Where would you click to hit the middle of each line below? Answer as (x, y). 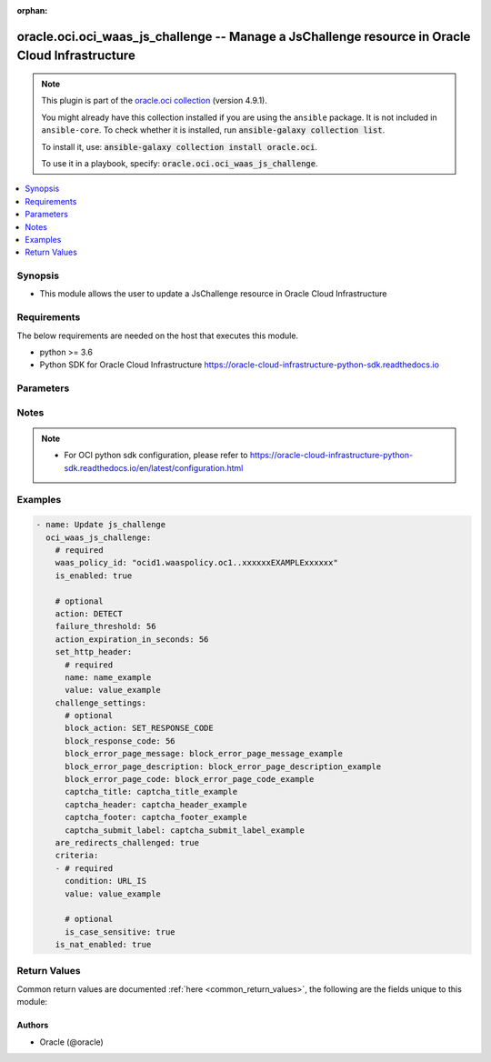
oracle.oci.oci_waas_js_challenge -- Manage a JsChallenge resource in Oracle (244, 36)
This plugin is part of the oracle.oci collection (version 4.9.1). (154, 101)
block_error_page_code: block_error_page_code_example (190, 779)
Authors (33, 1025)
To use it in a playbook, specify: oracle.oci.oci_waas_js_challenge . (180, 163)
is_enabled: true (94, 576)
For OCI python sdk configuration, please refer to (156, 456)
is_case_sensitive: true (120, 932)
